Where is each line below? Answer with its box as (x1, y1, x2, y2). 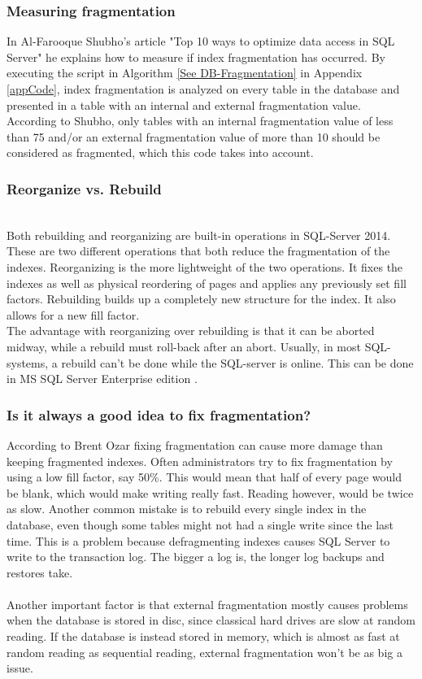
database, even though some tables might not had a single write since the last (7, 516, 394, 533)
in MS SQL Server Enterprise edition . (7, 370, 198, 387)
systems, (7, 354, 49, 371)
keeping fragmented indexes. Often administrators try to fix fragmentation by (7, 452, 393, 469)
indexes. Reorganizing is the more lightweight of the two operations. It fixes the (7, 258, 403, 275)
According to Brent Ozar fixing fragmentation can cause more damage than (7, 436, 383, 453)
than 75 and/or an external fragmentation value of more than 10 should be (7, 128, 381, 145)
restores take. (7, 564, 73, 581)
